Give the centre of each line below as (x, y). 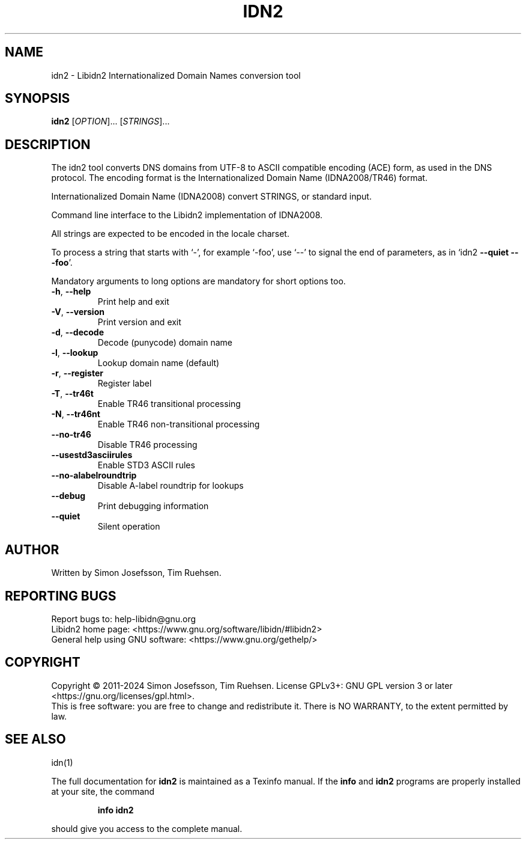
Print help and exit (133, 302)
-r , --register (77, 373)
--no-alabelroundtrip (94, 476)
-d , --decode (78, 332)
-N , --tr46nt (76, 414)
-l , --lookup (75, 353)
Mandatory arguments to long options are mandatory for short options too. (198, 281)
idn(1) (62, 762)
